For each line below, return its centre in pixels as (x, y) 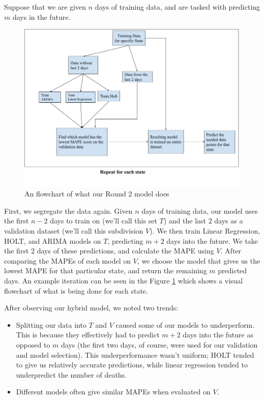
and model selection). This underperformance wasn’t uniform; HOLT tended (135, 354)
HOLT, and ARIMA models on (53, 240)
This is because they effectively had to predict (88, 335)
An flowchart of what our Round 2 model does (97, 194)
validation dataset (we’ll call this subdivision (74, 231)
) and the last (185, 221)
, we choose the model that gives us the (199, 260)
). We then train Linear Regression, (205, 231)
